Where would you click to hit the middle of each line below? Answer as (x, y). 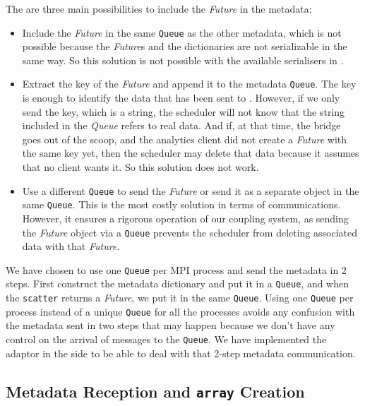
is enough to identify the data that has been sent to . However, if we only (181, 98)
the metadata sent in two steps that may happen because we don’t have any (170, 325)
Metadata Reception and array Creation (155, 391)
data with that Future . (71, 246)
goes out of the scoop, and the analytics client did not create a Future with (185, 139)
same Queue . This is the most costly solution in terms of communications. (181, 204)
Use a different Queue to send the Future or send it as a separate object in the (191, 190)
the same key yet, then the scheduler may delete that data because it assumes (191, 153)
